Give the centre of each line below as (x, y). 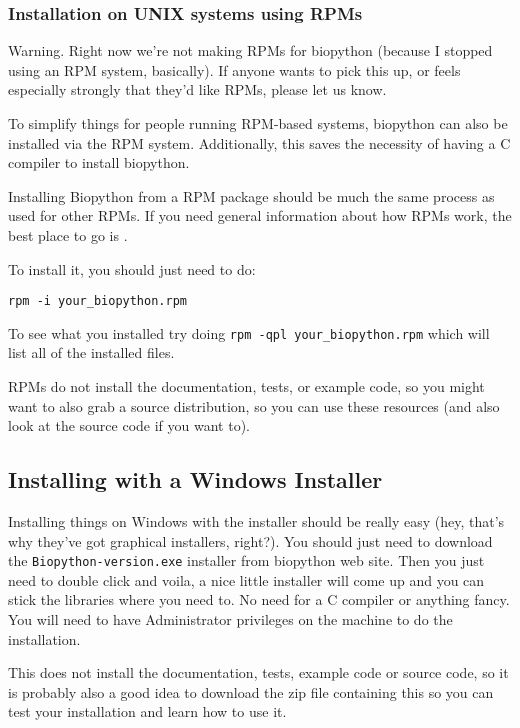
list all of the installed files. (91, 352)
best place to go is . (68, 234)
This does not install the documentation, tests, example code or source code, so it (258, 672)
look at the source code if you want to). (129, 425)
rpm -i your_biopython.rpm (97, 301)
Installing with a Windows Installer (195, 479)
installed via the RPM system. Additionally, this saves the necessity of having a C (259, 142)
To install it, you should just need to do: (132, 268)
